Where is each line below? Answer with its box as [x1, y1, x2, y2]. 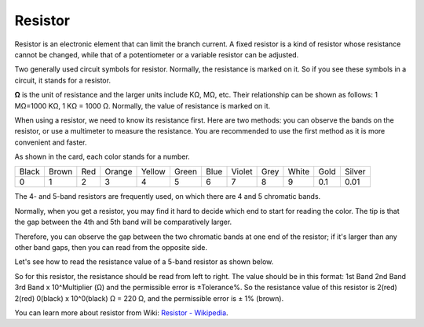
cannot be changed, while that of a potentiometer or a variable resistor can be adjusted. [14, 50, 299, 59]
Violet [231, 166, 253, 177]
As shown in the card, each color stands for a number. [14, 152, 190, 161]
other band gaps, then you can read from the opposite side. [14, 243, 208, 252]
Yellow [141, 166, 166, 177]
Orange [104, 166, 133, 177]
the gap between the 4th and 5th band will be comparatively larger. [14, 217, 232, 227]
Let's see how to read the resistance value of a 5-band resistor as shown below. [14, 257, 274, 266]
